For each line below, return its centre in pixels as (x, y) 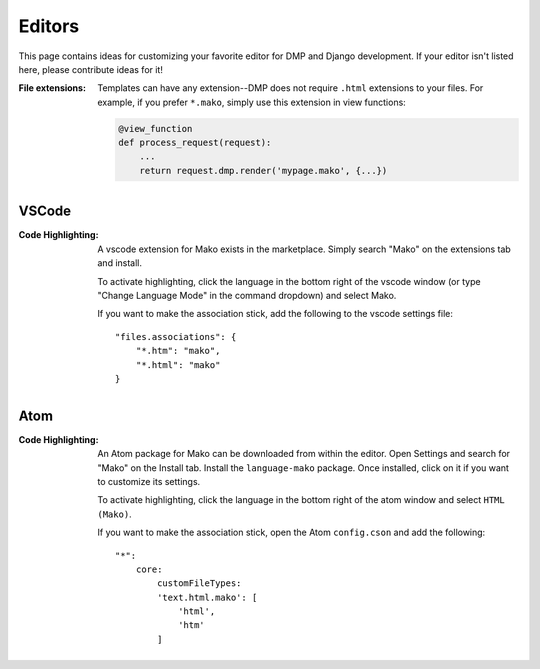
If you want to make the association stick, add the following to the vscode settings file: (275, 314)
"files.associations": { (176, 336)
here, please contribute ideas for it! (91, 69)
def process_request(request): (195, 143)
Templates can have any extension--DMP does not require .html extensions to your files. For (290, 88)
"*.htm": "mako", (178, 351)
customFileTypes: (199, 583)
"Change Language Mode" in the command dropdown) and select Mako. (247, 295)
